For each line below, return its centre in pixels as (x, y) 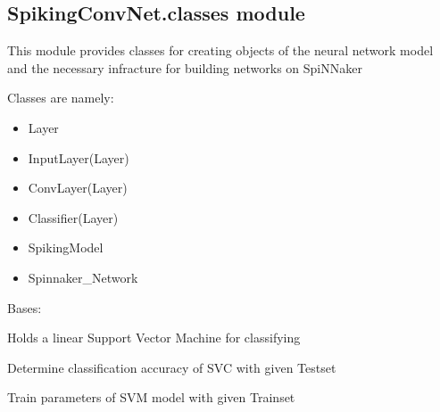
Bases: (25, 307)
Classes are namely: (61, 98)
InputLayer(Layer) (79, 157)
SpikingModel (66, 247)
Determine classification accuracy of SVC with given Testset (172, 367)
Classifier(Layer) (73, 217)
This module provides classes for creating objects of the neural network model (220, 50)
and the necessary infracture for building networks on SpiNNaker (185, 67)
